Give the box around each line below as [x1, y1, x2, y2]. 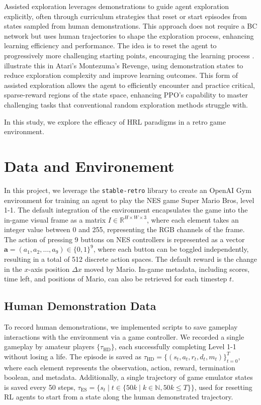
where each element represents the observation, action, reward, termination [4, 362, 235, 372]
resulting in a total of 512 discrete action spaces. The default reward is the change [4, 254, 257, 264]
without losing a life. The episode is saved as [4, 351, 141, 361]
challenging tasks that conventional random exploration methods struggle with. [4, 99, 248, 110]
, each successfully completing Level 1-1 [114, 341, 236, 352]
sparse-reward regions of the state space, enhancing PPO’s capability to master [4, 89, 248, 100]
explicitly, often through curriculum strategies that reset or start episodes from [4, 11, 247, 21]
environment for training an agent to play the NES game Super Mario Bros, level [4, 194, 254, 205]
